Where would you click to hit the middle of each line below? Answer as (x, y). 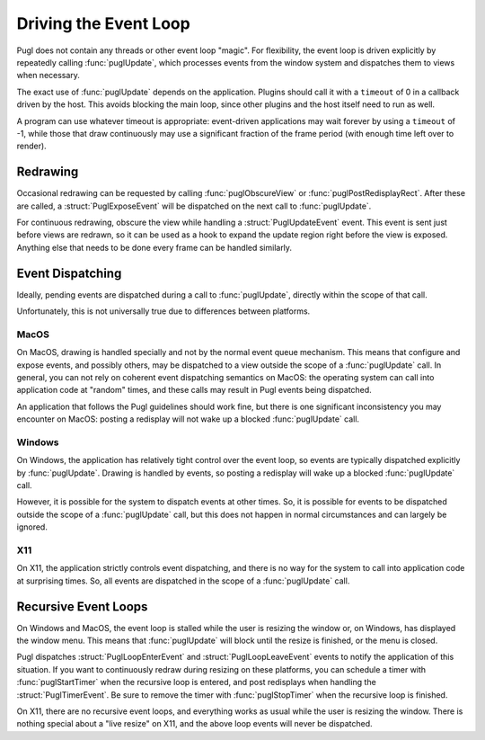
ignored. (32, 527)
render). (31, 146)
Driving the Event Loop (103, 23)
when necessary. (48, 76)
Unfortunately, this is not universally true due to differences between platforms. (163, 311)
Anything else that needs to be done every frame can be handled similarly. (154, 247)
